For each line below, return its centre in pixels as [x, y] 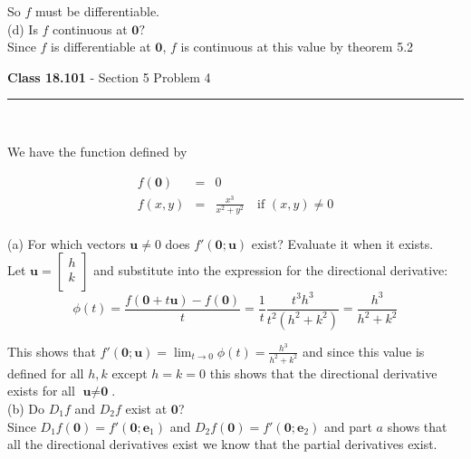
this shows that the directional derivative [323, 373]
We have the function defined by [97, 151]
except [130, 373]
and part [348, 426]
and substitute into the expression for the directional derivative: [271, 270]
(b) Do [26, 408]
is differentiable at [101, 47]
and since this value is [363, 351]
